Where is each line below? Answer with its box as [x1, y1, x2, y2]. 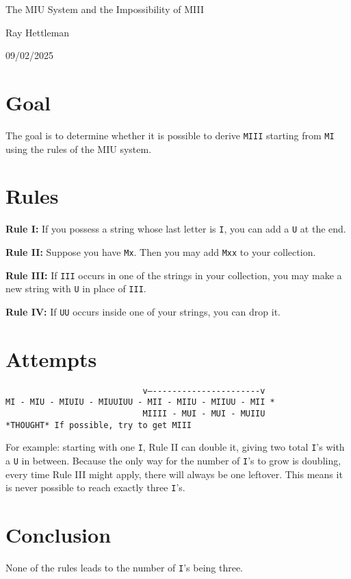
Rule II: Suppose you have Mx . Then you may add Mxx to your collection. [5, 244, 316, 259]
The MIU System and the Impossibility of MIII [5, 2, 204, 16]
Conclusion [5, 521, 112, 549]
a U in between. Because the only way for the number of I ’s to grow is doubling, [5, 453, 341, 467]
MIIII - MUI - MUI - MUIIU [142, 409, 265, 418]
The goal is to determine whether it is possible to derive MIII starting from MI [5, 128, 335, 142]
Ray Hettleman [5, 25, 70, 39]
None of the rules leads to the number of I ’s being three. [5, 560, 244, 574]
